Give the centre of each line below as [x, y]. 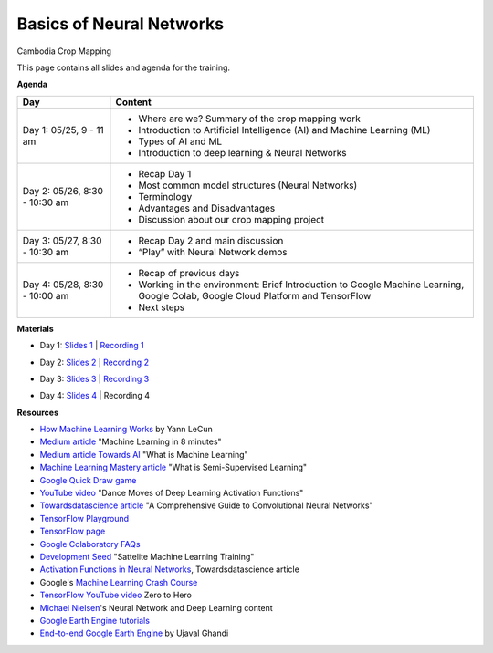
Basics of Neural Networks [120, 24]
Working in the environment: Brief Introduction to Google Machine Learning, [301, 285]
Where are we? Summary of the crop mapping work [249, 119]
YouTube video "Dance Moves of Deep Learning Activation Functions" [172, 493]
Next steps [162, 307]
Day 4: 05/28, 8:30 [63, 285]
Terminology [165, 196]
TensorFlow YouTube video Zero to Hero [115, 595]
